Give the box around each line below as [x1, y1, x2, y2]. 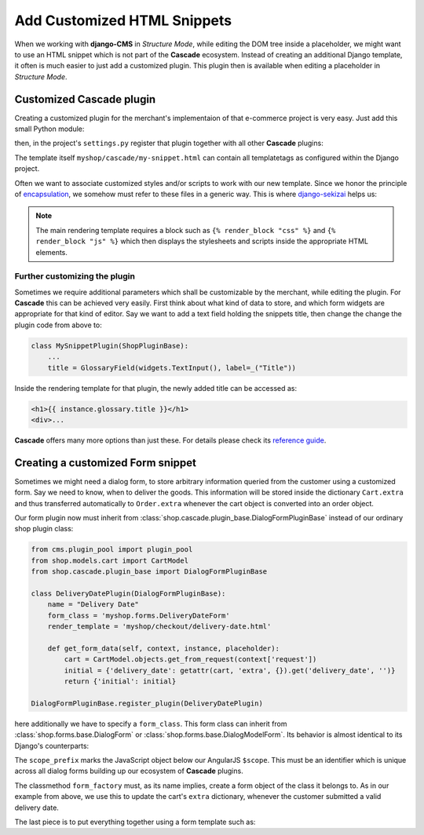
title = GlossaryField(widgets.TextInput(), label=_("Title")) [47, 363, 297, 372]
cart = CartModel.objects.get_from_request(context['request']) [64, 655, 317, 664]
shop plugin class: [14, 524, 74, 534]
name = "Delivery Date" [47, 600, 139, 609]
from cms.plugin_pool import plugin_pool [31, 545, 193, 554]
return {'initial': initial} [64, 677, 177, 686]
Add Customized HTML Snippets [14, 12, 232, 29]
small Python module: [14, 124, 85, 133]
